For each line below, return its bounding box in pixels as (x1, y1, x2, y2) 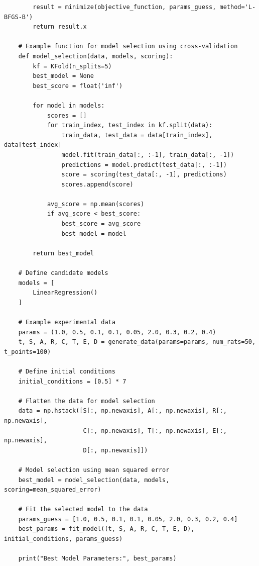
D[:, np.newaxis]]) (83, 446, 148, 454)
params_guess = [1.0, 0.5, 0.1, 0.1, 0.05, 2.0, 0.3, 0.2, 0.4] (18, 515, 238, 523)
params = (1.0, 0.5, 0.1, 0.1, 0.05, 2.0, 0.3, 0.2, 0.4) (18, 328, 216, 336)
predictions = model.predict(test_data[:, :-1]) (61, 161, 227, 168)
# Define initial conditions (18, 367, 115, 375)
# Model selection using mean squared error (18, 466, 170, 474)
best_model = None (33, 72, 94, 80)
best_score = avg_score (61, 220, 141, 228)
